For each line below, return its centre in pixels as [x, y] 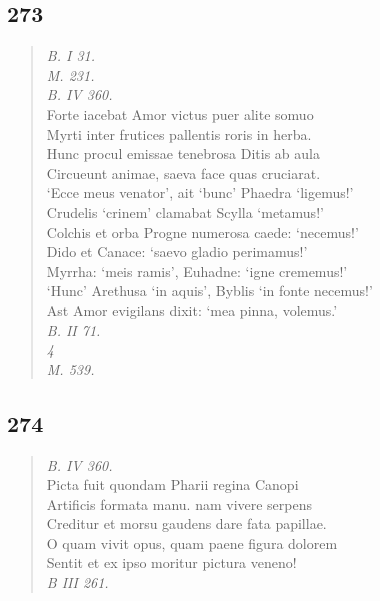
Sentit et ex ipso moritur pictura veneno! [171, 562]
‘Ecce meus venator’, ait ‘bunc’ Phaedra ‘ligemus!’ [200, 192]
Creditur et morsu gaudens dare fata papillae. [186, 523]
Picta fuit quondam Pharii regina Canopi [172, 484]
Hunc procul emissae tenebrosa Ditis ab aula [183, 153]
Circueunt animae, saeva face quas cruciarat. [183, 172]
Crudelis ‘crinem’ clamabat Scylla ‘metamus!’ [185, 211]
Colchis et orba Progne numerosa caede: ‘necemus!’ [202, 231]
